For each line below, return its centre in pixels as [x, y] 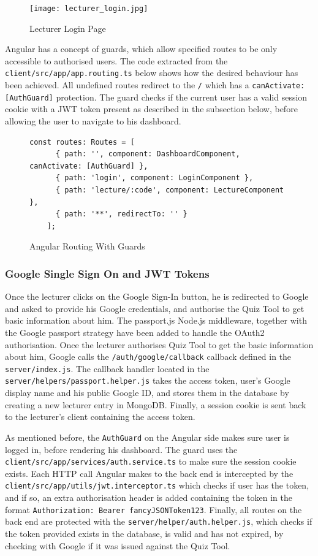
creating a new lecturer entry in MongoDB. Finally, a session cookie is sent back [156, 404]
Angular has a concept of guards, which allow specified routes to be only [141, 49]
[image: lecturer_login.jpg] [89, 9]
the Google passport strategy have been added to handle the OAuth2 [135, 332]
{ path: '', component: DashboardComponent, [148, 154]
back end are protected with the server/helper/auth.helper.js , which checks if [159, 521]
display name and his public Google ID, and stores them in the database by [147, 393]
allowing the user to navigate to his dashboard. [93, 121]
